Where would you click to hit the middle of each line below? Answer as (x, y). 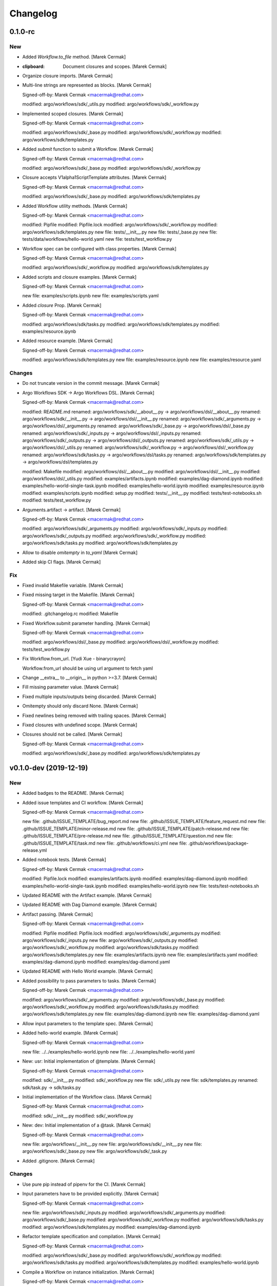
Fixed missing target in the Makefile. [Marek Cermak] (78, 595)
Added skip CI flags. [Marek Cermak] (62, 562)
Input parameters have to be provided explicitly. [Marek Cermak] (91, 1194)
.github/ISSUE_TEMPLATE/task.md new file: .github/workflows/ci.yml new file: (105, 843)
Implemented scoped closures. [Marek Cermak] (73, 114)
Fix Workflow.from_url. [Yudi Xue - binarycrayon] (74, 659)
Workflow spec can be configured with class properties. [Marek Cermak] (100, 248)
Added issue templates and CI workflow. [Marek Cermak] (83, 802)
